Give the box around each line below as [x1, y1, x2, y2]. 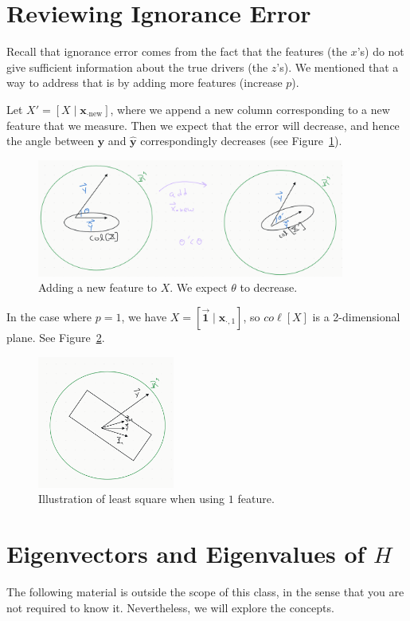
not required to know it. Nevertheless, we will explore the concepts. [6, 599, 334, 615]
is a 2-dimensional [312, 308, 400, 324]
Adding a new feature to [38, 279, 157, 296]
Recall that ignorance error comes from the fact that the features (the [6, 43, 347, 60]
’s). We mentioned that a [276, 58, 399, 75]
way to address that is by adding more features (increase [6, 74, 283, 91]
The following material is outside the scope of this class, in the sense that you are [6, 583, 404, 599]
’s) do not [357, 43, 404, 60]
